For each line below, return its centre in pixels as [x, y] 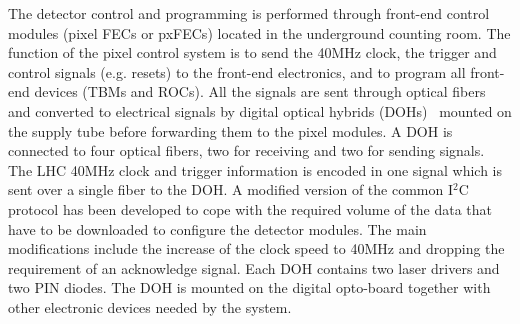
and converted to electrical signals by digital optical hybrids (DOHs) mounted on [260, 110]
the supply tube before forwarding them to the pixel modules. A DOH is [230, 130]
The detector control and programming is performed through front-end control [249, 13]
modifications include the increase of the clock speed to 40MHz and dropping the [256, 248]
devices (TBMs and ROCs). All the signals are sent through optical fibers [260, 91]
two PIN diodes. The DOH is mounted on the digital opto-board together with [249, 287]
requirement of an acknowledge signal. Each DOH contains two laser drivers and [254, 267]
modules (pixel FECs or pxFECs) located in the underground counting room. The [259, 32]
